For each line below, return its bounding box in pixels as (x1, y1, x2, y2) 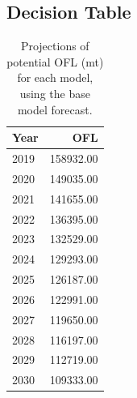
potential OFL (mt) (6, 53, 104, 70)
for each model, (17, 69, 93, 86)
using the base (19, 84, 90, 101)
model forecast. (17, 101, 93, 118)
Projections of (20, 37, 89, 54)
